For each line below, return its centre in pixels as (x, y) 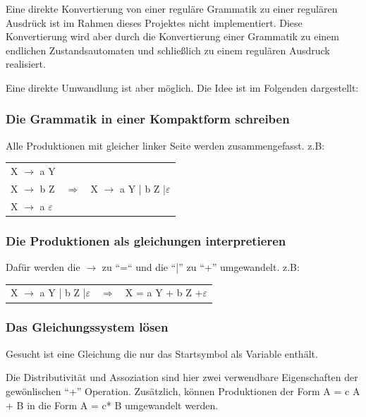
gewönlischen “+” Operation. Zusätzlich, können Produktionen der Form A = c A (183, 391)
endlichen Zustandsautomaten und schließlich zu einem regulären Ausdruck (168, 50)
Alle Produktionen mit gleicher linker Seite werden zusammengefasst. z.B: (165, 145)
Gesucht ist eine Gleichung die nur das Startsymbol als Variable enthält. (162, 353)
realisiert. (26, 64)
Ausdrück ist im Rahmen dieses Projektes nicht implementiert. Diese (154, 22)
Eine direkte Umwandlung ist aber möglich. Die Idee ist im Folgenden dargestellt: (182, 87)
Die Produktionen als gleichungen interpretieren (146, 240)
